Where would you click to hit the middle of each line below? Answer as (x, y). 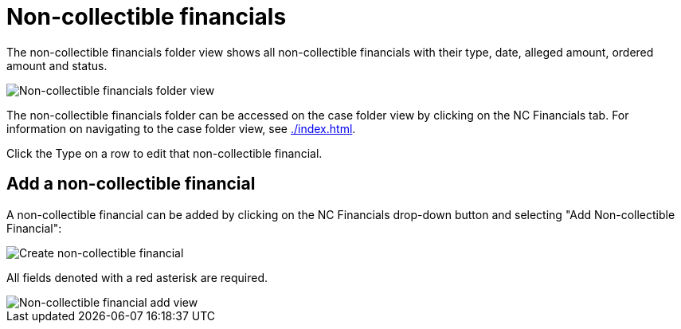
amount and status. (57, 65)
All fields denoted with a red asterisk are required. (137, 277)
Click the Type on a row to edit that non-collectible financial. (164, 153)
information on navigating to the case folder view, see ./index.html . (181, 128)
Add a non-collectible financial (131, 184)
